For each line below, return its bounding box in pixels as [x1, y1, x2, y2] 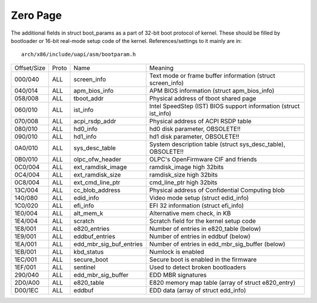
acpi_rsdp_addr [73, 117, 117, 125]
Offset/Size [14, 63, 46, 72]
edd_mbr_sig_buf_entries [73, 240, 143, 248]
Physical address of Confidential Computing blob [149, 186, 285, 194]
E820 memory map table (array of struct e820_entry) [149, 278, 296, 287]
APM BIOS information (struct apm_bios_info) [149, 86, 275, 95]
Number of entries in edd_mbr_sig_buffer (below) [149, 240, 286, 248]
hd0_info [73, 124, 98, 133]
